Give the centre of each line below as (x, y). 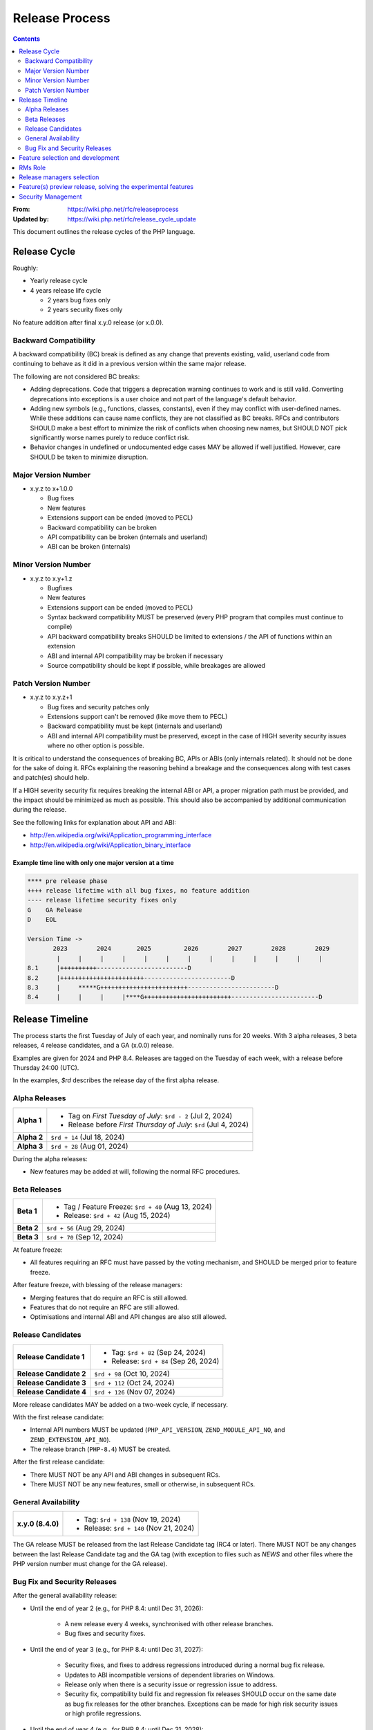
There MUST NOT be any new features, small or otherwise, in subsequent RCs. (143, 1484)
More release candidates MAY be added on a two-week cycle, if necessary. (120, 1404)
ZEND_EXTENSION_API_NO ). (70, 1439)
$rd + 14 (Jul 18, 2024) (88, 1137)
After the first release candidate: (59, 1462)
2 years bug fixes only (79, 300)
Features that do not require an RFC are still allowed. (105, 1307)
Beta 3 (28, 1237)
